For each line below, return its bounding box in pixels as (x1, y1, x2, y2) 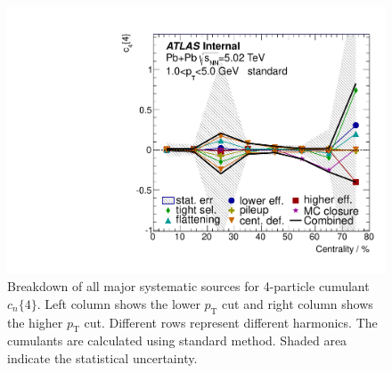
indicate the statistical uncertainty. (7, 349, 198, 368)
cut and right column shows (222, 294, 373, 312)
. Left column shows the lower (37, 294, 200, 312)
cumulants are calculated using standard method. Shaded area (7, 331, 347, 350)
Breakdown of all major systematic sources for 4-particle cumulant (7, 277, 370, 296)
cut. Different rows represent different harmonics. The (84, 312, 378, 331)
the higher (7, 312, 63, 331)
